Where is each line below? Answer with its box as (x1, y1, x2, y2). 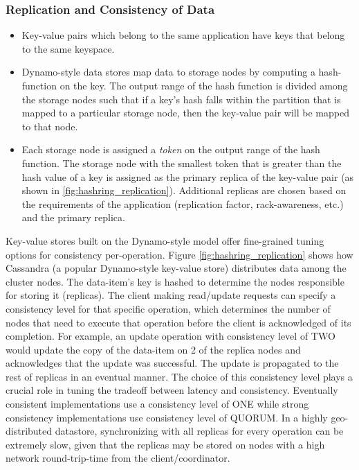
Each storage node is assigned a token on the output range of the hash (21, 142, 320, 157)
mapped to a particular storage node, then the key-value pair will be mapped (21, 105, 349, 120)
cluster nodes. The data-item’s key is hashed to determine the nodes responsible (6, 274, 344, 288)
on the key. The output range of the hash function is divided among (59, 78, 348, 92)
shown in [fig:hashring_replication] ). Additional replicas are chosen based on (21, 183, 347, 198)
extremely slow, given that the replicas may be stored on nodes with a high (6, 437, 325, 451)
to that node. (21, 119, 78, 133)
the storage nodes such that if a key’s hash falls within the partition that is (21, 92, 341, 106)
